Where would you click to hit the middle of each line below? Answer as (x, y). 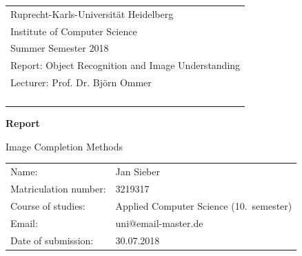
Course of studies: (48, 205)
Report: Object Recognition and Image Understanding (125, 65)
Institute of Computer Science (74, 31)
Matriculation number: (58, 188)
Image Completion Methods (64, 146)
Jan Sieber (138, 171)
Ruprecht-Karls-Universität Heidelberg (92, 13)
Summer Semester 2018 (60, 48)
